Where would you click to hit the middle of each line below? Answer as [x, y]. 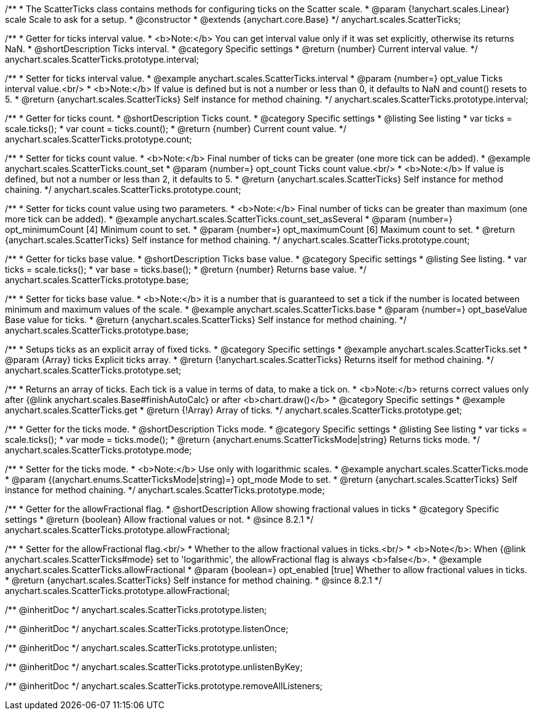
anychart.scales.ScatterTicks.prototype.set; [93, 370]
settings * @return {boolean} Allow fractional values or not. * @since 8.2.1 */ [159, 519]
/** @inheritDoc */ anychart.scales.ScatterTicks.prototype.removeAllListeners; [164, 686]
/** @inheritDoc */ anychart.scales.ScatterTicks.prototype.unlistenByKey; [154, 667]
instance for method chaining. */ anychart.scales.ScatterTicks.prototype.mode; [165, 490]
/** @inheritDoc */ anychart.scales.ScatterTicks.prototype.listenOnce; [147, 629]
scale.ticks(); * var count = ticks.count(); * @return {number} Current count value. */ [176, 129]
